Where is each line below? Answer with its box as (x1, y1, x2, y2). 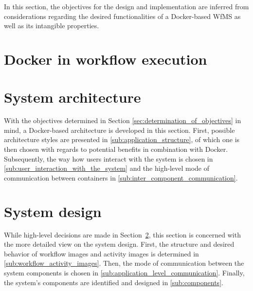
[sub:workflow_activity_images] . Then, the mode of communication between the (4, 258, 244, 268)
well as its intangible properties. (4, 20, 99, 31)
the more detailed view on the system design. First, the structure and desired (4, 239, 235, 249)
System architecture (4, 87, 141, 107)
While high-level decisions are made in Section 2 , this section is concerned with (4, 229, 241, 239)
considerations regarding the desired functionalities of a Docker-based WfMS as (4, 11, 241, 21)
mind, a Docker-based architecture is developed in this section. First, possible (4, 125, 235, 135)
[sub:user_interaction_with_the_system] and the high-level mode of (4, 163, 209, 173)
